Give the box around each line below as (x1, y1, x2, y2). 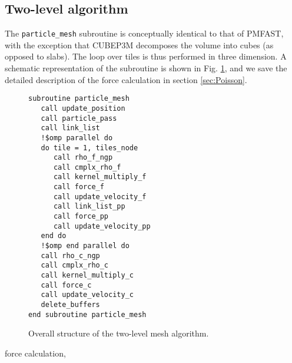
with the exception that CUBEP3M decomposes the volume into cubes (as (5, 38, 274, 51)
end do (41, 232, 67, 240)
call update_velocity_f (53, 192, 147, 201)
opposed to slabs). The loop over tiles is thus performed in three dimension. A (5, 50, 287, 62)
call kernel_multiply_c (41, 271, 134, 280)
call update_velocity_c (41, 291, 134, 299)
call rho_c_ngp (41, 251, 100, 260)
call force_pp (53, 212, 109, 221)
